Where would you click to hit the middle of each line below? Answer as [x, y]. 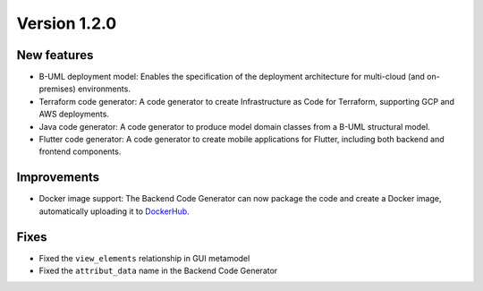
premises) [57, 89]
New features [55, 55]
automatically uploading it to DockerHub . [114, 211]
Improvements [58, 178]
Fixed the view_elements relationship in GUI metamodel [144, 258]
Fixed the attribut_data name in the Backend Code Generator [158, 270]
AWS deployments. [74, 114]
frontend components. [80, 151]
